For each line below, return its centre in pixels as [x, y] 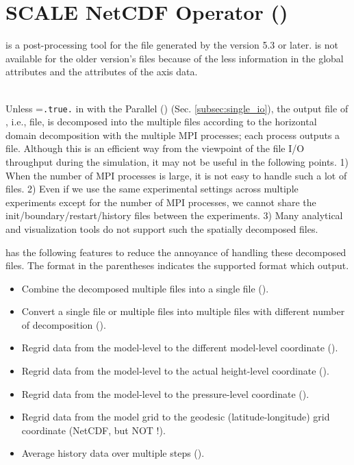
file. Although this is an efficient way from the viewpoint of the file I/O [155, 148]
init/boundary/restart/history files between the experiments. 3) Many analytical [174, 215]
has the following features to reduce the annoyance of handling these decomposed [176, 252]
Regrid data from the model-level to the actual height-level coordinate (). [175, 371]
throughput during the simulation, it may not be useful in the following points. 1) [177, 161]
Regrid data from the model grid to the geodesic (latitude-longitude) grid [176, 417]
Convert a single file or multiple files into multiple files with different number [183, 311]
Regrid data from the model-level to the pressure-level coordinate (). [165, 393]
